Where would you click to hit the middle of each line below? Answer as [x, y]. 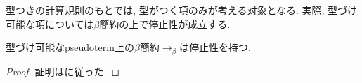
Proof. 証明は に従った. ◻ [63, 71]
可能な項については [50, 23]
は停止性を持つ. [215, 47]
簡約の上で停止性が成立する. [165, 23]
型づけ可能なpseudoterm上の [70, 47]
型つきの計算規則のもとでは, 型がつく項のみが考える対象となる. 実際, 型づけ [182, 10]
